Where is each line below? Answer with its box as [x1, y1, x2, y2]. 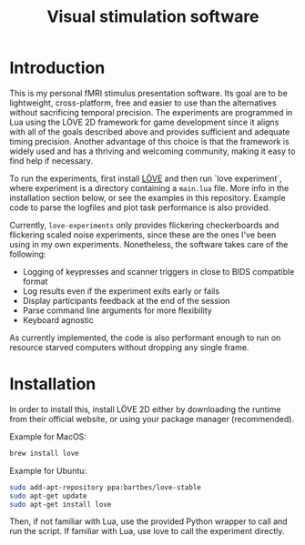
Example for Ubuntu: [9, 465, 87, 476]
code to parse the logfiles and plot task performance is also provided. [9, 202, 271, 213]
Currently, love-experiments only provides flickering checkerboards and [9, 219, 280, 230]
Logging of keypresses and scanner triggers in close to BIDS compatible [22, 266, 295, 277]
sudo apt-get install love [9, 500, 112, 509]
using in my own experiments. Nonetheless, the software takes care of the [9, 238, 289, 249]
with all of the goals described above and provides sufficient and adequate [9, 126, 290, 137]
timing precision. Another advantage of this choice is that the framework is [9, 136, 290, 146]
